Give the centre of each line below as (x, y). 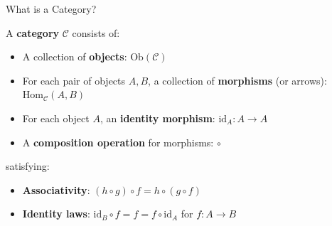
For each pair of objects (74, 80)
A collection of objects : (75, 56)
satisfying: (28, 166)
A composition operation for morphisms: (118, 142)
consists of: (96, 32)
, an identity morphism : (157, 118)
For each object (56, 118)
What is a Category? (51, 9)
